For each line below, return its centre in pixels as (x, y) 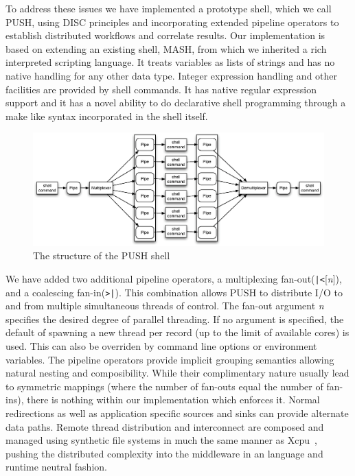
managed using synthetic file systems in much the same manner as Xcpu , (161, 440)
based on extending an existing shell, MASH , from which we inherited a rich (166, 48)
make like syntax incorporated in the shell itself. (107, 116)
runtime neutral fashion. (56, 467)
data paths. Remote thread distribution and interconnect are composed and (165, 426)
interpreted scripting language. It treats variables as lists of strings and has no (170, 62)
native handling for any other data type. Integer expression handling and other (172, 75)
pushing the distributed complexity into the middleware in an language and (164, 453)
